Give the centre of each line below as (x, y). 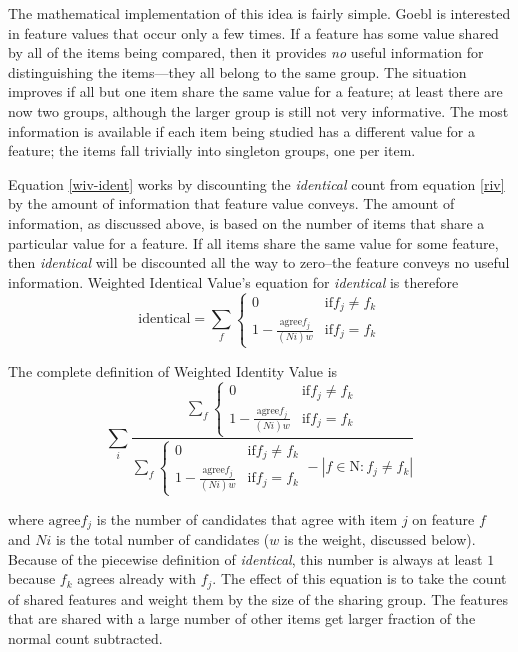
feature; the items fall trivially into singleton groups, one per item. (212, 150)
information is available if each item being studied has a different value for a (242, 130)
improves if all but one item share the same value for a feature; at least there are (255, 91)
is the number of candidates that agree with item (247, 518)
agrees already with (136, 578)
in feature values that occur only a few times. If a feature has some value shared (253, 32)
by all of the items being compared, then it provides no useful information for (246, 52)
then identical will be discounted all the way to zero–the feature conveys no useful (259, 262)
